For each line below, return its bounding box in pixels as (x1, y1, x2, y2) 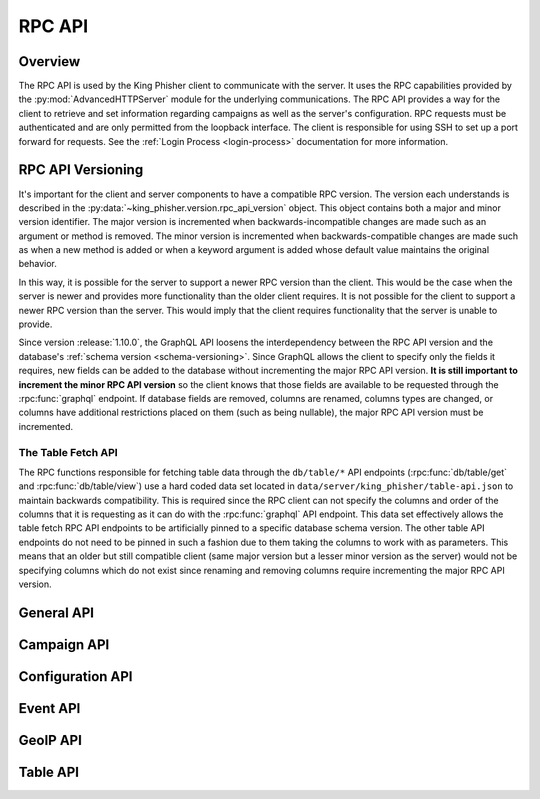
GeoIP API (18, 731, 82, 749)
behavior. (18, 258, 57, 270)
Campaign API (18, 636, 110, 653)
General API (18, 604, 95, 621)
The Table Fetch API (18, 445, 119, 459)
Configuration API (18, 668, 133, 685)
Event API (18, 700, 81, 717)
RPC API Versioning (18, 161, 144, 179)
